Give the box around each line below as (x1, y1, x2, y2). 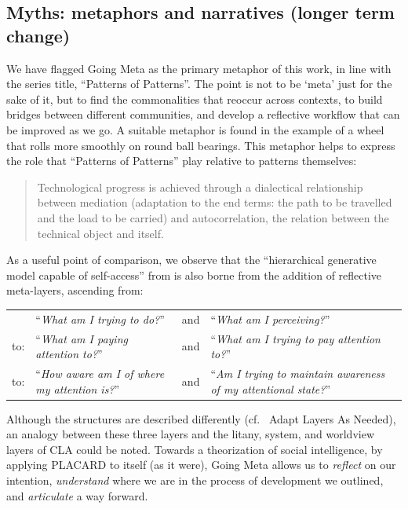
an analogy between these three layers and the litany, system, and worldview (6, 426, 375, 442)
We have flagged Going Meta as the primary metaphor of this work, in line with (6, 60, 392, 76)
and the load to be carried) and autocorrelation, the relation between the (37, 209, 389, 225)
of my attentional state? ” (210, 380, 331, 397)
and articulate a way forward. (6, 487, 148, 504)
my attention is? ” (35, 380, 120, 397)
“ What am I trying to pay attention (210, 330, 381, 346)
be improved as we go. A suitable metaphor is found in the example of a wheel (6, 121, 384, 137)
